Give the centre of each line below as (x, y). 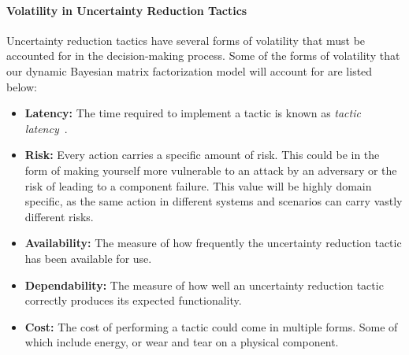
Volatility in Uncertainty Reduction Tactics (127, 10)
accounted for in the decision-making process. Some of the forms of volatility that (203, 55)
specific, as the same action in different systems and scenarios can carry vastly (214, 201)
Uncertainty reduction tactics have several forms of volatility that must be (186, 40)
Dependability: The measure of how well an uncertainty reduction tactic (204, 285)
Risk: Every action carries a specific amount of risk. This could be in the (202, 155)
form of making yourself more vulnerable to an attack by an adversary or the (211, 170)
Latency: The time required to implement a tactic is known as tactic (193, 113)
